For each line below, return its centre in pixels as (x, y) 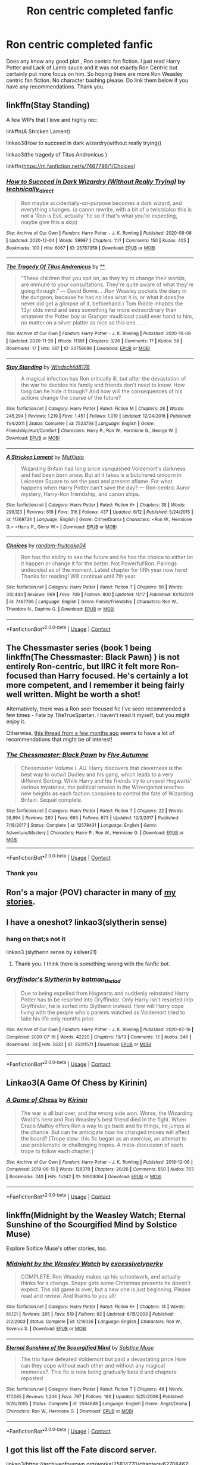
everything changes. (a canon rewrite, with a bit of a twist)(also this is (106, 210)
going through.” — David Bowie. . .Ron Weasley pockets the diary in (104, 291)
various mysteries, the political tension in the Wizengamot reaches (102, 787)
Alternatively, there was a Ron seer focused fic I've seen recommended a (96, 709)
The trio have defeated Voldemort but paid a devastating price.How (103, 1359)
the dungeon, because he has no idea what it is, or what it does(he (102, 298)
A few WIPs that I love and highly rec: (52, 119)
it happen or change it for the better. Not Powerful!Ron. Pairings (99, 563)
